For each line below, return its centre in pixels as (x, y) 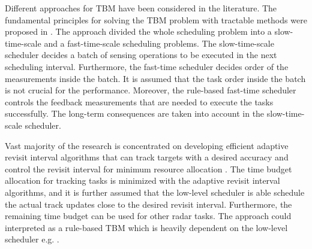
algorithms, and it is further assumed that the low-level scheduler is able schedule (155, 192)
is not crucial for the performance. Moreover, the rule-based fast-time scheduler (151, 90)
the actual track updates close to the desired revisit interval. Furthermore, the (148, 204)
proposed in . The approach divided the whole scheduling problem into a (138, 31)
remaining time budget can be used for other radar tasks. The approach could (148, 216)
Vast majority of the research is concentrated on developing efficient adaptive (147, 145)
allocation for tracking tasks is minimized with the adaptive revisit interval (142, 180)
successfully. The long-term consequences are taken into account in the (135, 113)
